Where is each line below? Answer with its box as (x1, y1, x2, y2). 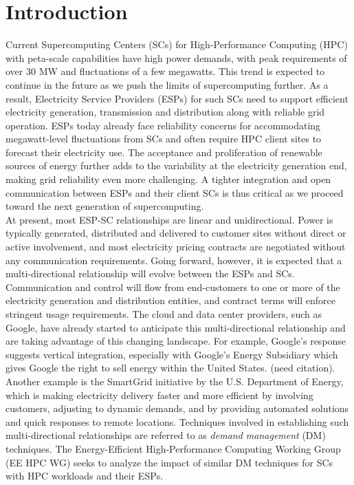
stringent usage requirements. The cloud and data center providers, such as (5, 307, 322, 321)
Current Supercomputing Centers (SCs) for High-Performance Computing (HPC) (5, 37, 348, 52)
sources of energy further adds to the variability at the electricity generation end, (5, 158, 347, 173)
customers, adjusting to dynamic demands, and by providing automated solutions (5, 401, 349, 416)
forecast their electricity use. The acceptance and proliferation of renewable (5, 144, 322, 159)
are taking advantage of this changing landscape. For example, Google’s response (5, 334, 346, 348)
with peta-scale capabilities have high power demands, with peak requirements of (5, 50, 347, 65)
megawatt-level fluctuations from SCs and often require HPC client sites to (5, 131, 322, 146)
